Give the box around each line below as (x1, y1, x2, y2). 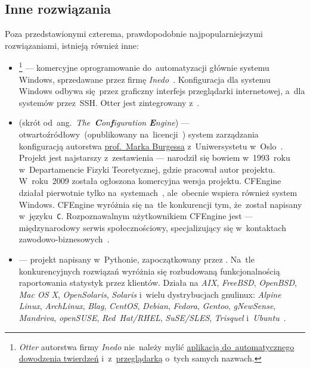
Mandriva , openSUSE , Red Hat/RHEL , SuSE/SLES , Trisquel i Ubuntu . (18, 311, 286, 323)
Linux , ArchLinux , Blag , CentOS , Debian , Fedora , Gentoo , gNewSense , (18, 300, 276, 312)
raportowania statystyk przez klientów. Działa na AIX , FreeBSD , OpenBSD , (18, 276, 297, 289)
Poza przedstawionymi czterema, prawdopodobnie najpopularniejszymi (5, 27, 263, 40)
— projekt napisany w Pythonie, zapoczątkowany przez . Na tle (18, 253, 255, 266)
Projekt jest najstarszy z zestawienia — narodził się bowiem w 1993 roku (18, 151, 290, 164)
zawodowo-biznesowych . (18, 233, 110, 245)
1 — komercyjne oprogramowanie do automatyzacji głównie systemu (18, 60, 269, 74)
